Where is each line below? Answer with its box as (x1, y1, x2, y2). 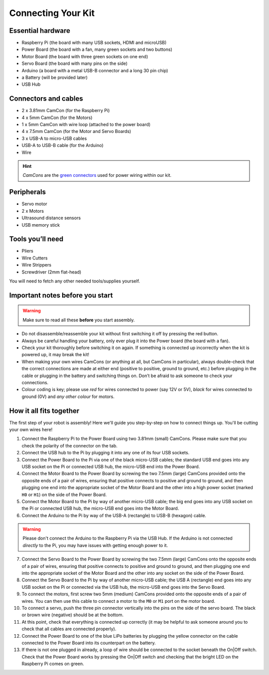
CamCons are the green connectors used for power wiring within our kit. (22, 172, 172, 178)
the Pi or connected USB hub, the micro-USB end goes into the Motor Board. (21, 506, 179, 512)
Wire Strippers (21, 262, 52, 268)
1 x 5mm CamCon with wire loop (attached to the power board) (21, 122, 151, 128)
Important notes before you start (9, 291, 113, 299)
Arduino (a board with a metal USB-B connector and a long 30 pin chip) (21, 67, 168, 73)
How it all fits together (9, 406, 80, 415)
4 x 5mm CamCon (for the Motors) (21, 115, 93, 121)
